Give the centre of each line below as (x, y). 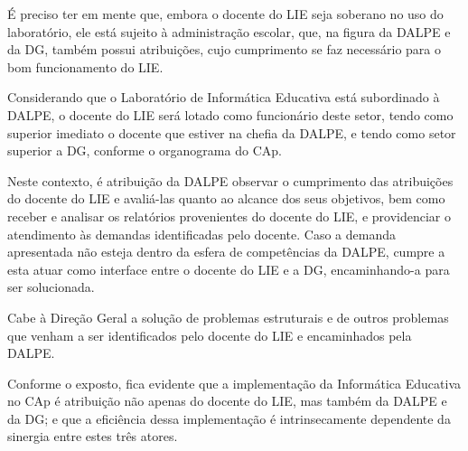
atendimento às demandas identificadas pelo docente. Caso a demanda (202, 234)
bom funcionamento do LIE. (85, 66)
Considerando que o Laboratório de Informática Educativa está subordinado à (224, 97)
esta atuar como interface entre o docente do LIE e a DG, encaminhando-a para (229, 269)
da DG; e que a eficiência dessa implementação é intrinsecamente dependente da (229, 418)
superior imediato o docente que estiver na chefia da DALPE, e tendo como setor (232, 132)
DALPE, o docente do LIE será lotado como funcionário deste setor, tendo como (230, 114)
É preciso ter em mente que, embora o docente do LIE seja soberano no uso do (225, 14)
